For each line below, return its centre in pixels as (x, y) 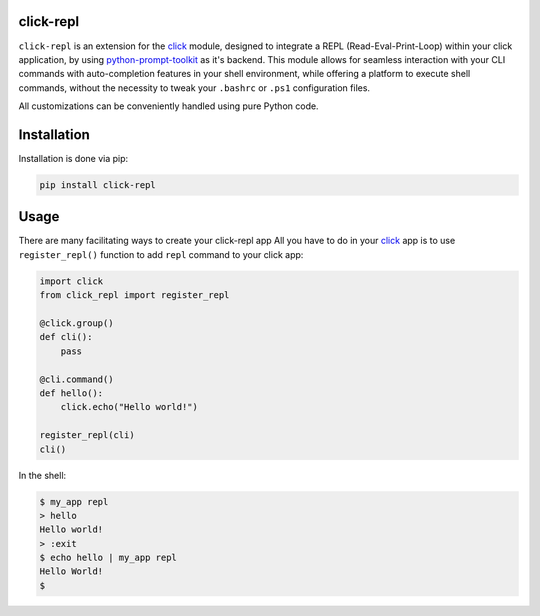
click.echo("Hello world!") (129, 407)
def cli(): (66, 337)
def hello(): (71, 393)
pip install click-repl (98, 184)
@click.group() (76, 323)
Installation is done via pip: (73, 158)
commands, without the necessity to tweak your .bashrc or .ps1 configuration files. (194, 87)
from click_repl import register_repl (134, 295)
